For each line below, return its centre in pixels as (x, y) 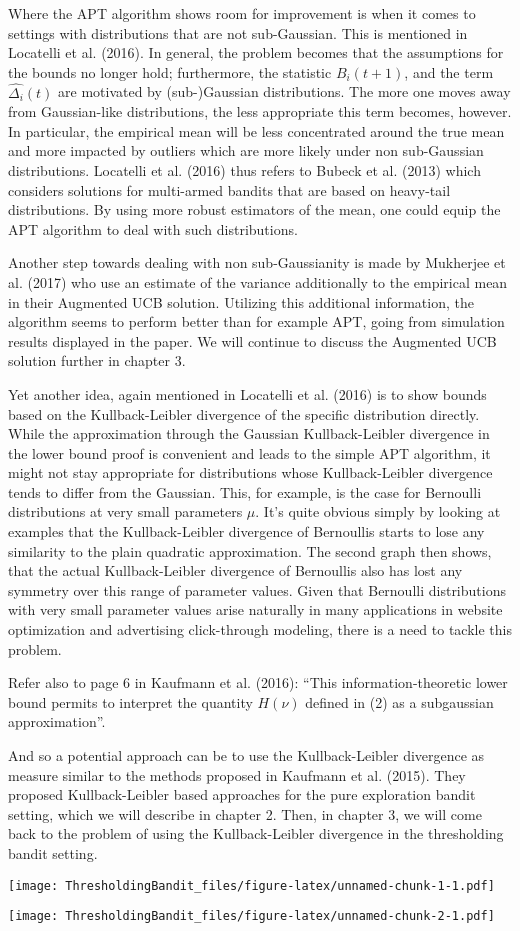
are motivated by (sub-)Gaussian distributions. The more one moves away (284, 91)
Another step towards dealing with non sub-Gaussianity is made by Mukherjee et (257, 262)
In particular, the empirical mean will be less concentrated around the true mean (256, 130)
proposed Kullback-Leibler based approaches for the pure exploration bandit (242, 794)
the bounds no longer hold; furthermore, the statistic (170, 71)
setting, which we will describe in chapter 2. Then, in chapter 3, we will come (245, 813)
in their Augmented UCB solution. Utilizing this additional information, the (241, 301)
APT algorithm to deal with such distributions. (153, 228)
